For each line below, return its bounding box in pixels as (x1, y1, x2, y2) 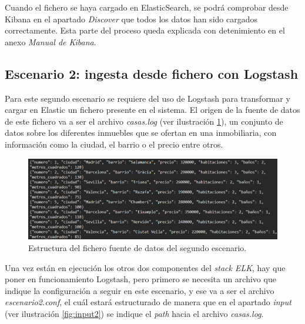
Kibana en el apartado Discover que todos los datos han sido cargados (5, 12, 257, 25)
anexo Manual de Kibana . (5, 35, 96, 48)
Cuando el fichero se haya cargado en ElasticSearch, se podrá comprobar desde (5, 1, 289, 13)
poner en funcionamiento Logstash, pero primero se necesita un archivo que (5, 273, 276, 285)
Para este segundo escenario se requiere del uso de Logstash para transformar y (5, 92, 290, 104)
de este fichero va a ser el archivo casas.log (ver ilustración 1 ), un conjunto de (5, 115, 283, 127)
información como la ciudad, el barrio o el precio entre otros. (5, 138, 223, 150)
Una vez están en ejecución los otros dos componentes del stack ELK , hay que (5, 261, 286, 273)
